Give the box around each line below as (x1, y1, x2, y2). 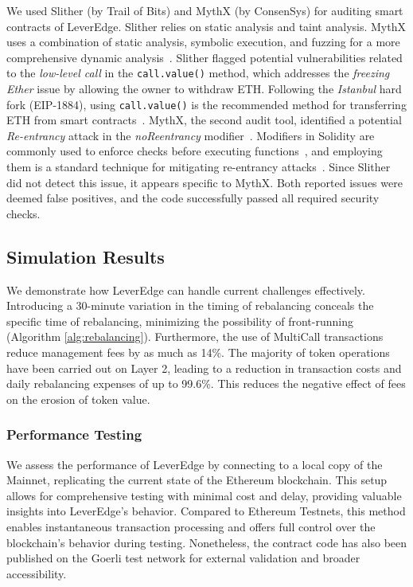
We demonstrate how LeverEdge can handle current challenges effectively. (6, 281, 365, 298)
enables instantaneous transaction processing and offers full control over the (6, 518, 376, 534)
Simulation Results (6, 244, 165, 268)
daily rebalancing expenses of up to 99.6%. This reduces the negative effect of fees (6, 375, 406, 392)
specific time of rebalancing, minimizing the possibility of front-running (6, 312, 353, 329)
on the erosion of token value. (6, 390, 150, 407)
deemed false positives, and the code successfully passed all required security (6, 190, 380, 206)
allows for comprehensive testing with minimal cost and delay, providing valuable (6, 487, 402, 503)
